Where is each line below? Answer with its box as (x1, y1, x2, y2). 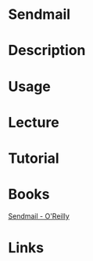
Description (8, 42, 86, 60)
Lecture (8, 113, 60, 131)
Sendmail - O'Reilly (8, 211, 70, 221)
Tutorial (8, 149, 60, 167)
